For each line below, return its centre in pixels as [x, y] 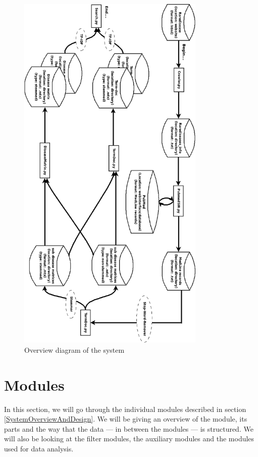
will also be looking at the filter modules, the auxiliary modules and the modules [129, 439]
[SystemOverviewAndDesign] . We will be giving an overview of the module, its [126, 419]
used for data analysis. [39, 448]
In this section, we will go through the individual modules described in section [125, 409]
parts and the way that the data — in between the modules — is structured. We [129, 428]
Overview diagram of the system [74, 349]
